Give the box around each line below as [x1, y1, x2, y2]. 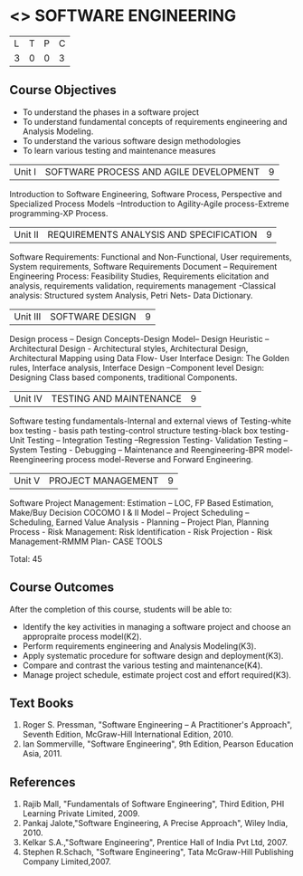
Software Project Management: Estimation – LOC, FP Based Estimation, [9, 497, 274, 508]
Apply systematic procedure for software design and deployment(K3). [22, 650, 284, 661]
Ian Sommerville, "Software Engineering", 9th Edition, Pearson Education [22, 738, 294, 749]
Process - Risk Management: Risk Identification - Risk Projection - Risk [9, 526, 273, 537]
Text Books [9, 695, 74, 710]
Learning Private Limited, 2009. [22, 808, 140, 819]
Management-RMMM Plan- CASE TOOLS [9, 536, 163, 547]
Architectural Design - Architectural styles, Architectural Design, [9, 343, 249, 354]
